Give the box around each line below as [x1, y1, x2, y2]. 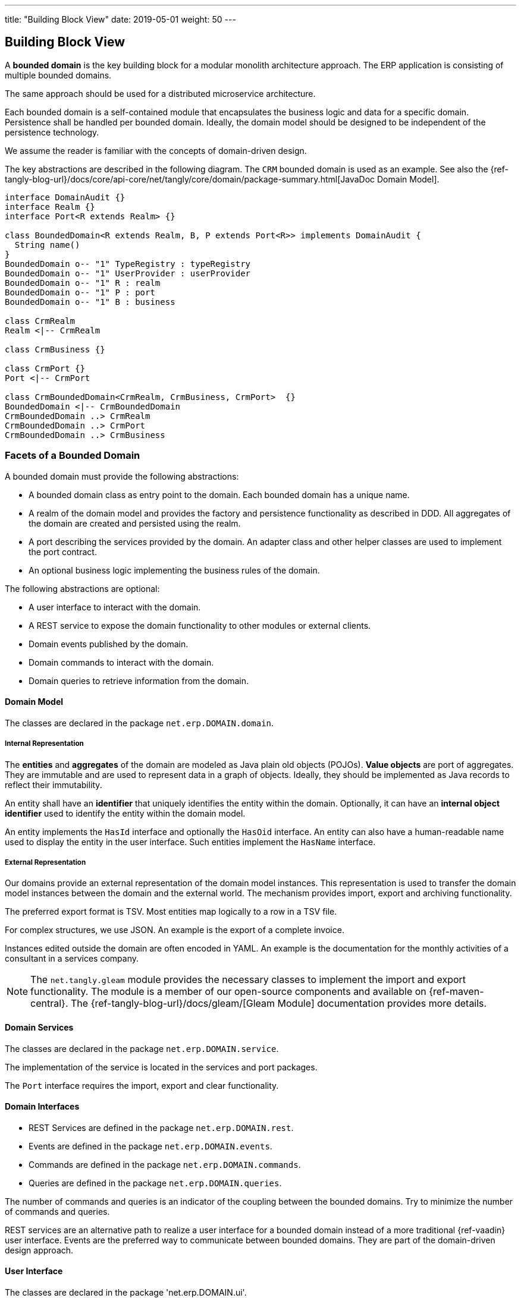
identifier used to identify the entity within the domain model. [5, 808, 246, 818]
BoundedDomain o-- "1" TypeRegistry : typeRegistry [5, 259, 251, 269]
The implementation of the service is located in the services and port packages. [5, 1061, 318, 1072]
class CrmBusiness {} [5, 344, 105, 354]
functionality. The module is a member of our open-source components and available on [30, 985, 426, 998]
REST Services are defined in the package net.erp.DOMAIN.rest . [29, 1122, 294, 1133]
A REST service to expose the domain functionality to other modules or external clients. [29, 620, 371, 631]
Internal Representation [5, 739, 84, 748]
